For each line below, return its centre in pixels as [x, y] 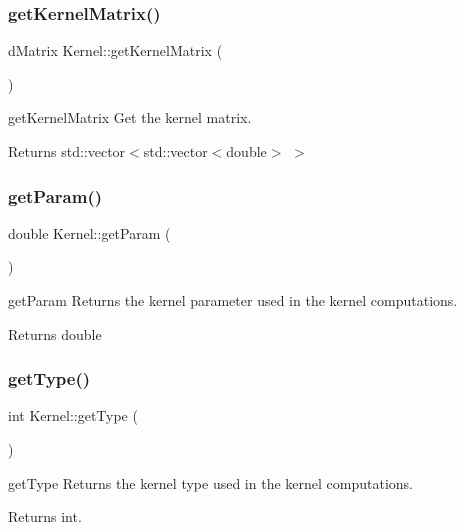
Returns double [55, 333]
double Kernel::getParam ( [89, 232]
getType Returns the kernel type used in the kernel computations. [210, 482]
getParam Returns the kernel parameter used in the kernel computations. [233, 300]
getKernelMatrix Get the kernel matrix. [130, 117]
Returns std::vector [67, 151]
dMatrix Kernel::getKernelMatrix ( [115, 50]
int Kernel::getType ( [73, 415]
